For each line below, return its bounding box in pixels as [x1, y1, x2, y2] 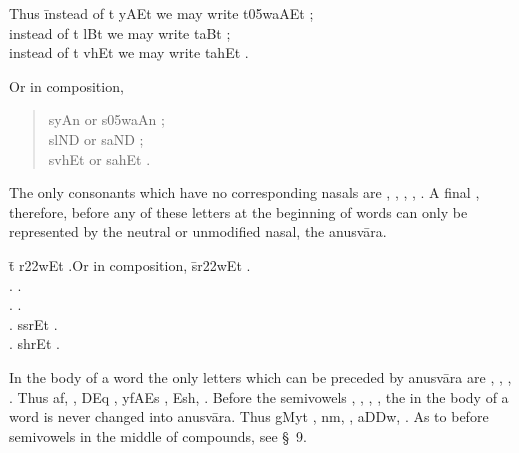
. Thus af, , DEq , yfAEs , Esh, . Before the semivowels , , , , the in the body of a [9, 386, 509, 407]
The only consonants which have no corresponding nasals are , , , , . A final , [9, 182, 480, 203]
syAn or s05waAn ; [48, 109, 165, 130]
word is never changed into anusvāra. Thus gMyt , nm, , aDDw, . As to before [9, 406, 489, 427]
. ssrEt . [9, 313, 58, 334]
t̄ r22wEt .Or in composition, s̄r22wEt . [9, 254, 251, 275]
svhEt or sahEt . [48, 148, 151, 169]
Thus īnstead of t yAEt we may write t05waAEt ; [9, 3, 314, 23]
